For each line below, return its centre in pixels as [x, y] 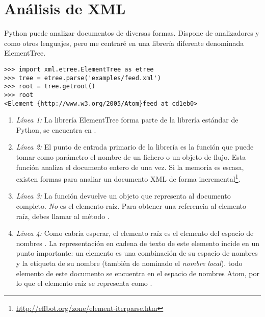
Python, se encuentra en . [56, 129]
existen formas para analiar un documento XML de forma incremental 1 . [128, 178]
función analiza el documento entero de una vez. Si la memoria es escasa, [130, 167]
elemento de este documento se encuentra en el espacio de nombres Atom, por [138, 273]
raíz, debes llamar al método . [63, 216]
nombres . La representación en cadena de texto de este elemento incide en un [138, 243]
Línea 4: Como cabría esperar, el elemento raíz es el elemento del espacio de [135, 233]
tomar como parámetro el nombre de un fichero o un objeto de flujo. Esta [131, 156]
